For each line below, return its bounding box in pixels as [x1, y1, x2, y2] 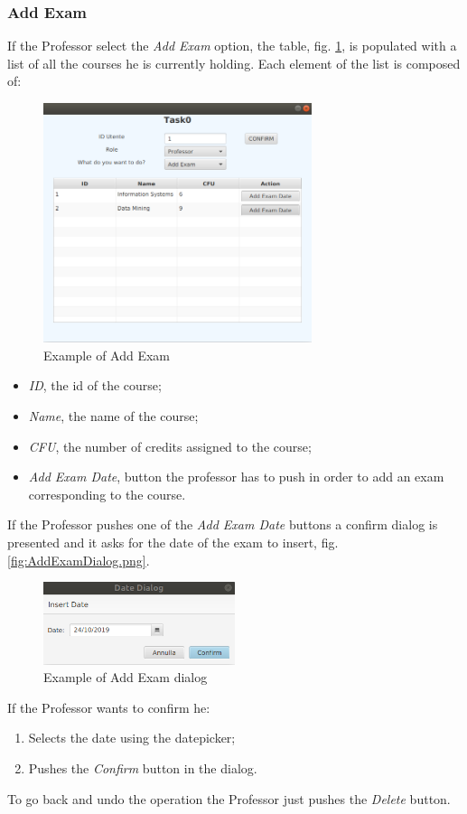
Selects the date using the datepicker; [28, 728, 236, 747]
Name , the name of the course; [28, 406, 199, 425]
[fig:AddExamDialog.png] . [7, 550, 150, 569]
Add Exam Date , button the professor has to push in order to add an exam [28, 467, 444, 486]
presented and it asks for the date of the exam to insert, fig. [7, 532, 339, 551]
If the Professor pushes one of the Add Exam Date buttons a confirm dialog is [7, 515, 438, 534]
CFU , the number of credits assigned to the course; [28, 436, 312, 455]
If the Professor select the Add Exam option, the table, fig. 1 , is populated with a [7, 36, 457, 55]
